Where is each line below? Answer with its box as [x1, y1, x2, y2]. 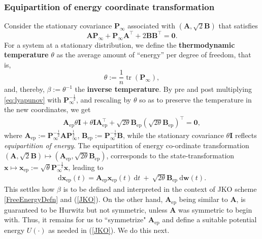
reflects [235, 130, 257, 141]
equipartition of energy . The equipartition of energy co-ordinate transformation [4, 140, 249, 151]
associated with [127, 20, 176, 31]
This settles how [4, 184, 55, 194]
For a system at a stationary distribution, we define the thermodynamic [4, 39, 235, 50]
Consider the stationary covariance [4, 20, 112, 31]
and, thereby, [4, 84, 45, 94]
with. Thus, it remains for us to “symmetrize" [4, 214, 146, 225]
